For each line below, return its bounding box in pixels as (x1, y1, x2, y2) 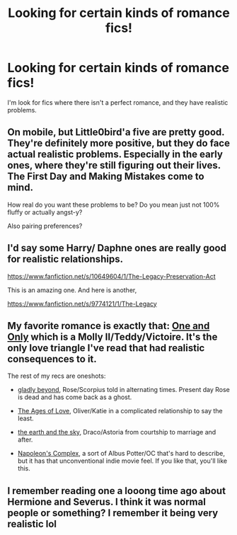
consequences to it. (7, 352, 97, 365)
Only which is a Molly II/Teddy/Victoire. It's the (7, 330, 218, 343)
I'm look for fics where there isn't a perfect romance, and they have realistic (7, 98, 229, 107)
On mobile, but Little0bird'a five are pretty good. (7, 126, 225, 139)
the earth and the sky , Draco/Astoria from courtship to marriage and (17, 428, 216, 437)
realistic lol (7, 518, 57, 530)
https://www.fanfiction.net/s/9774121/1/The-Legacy (7, 299, 157, 308)
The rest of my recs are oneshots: (7, 372, 106, 380)
